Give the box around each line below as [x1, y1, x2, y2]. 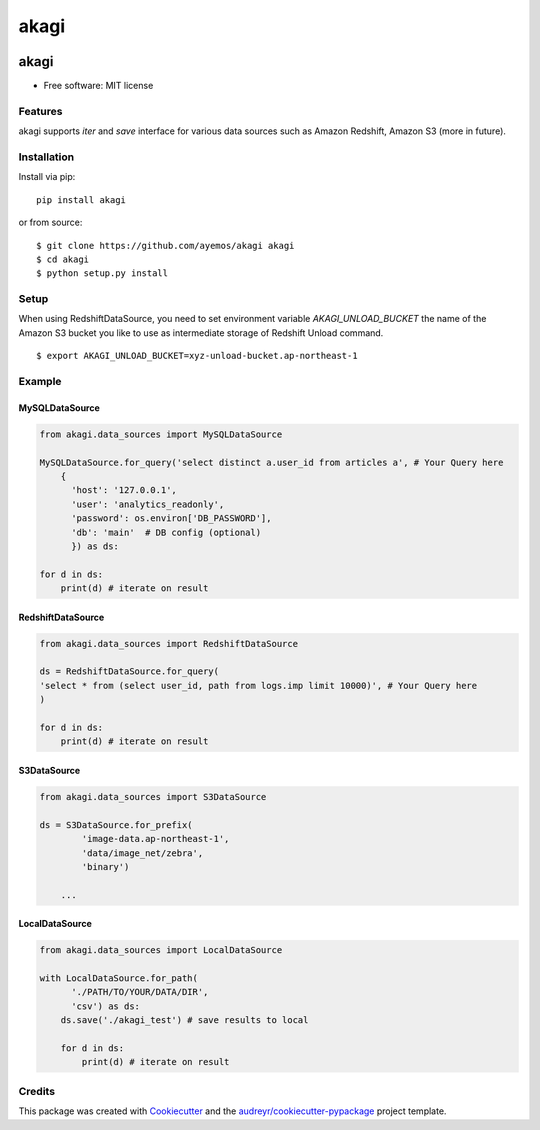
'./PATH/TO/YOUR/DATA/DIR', [71, 986, 209, 998]
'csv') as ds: [71, 1000, 140, 1012]
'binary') [81, 861, 130, 872]
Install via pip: [18, 171, 76, 183]
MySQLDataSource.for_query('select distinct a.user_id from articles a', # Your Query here [39, 456, 504, 468]
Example [18, 374, 62, 388]
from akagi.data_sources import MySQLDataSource [39, 428, 283, 440]
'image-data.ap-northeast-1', [81, 833, 230, 845]
